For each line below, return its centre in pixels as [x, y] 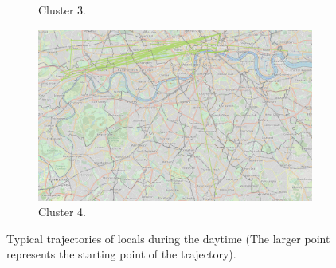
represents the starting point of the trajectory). [121, 254]
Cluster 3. [63, 10]
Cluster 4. [63, 212]
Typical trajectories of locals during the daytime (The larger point [168, 238]
